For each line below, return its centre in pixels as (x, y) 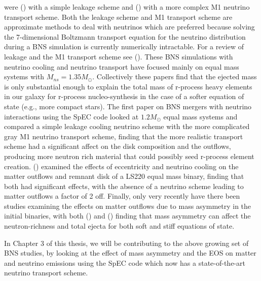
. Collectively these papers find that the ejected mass (175, 76)
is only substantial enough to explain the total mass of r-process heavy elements (128, 86)
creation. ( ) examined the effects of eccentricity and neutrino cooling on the (121, 166)
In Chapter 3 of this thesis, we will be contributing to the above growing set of (126, 243)
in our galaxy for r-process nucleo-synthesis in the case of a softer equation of (124, 96)
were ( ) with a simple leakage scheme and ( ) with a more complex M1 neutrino (127, 7)
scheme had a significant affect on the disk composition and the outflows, (118, 146)
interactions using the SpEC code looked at (71, 116)
